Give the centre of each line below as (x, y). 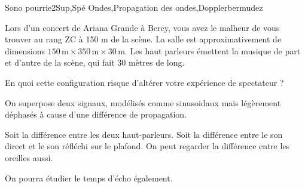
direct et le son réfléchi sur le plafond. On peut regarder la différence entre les (147, 146)
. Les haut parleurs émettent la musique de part (213, 50)
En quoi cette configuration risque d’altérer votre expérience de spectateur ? (144, 82)
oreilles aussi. (29, 157)
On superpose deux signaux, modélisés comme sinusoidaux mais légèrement (143, 102)
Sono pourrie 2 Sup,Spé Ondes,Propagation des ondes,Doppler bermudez (134, 7)
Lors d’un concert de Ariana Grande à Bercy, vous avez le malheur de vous (142, 27)
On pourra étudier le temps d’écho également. (89, 178)
